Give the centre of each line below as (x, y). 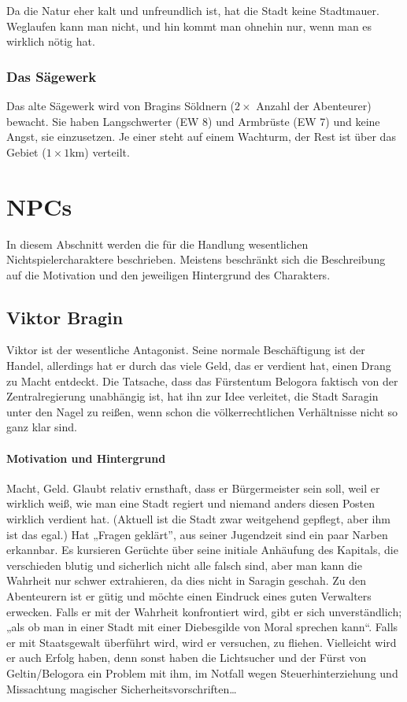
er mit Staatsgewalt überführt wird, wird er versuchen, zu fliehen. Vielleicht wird (202, 642)
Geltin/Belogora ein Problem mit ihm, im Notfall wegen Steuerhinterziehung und (202, 672)
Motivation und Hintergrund (86, 458)
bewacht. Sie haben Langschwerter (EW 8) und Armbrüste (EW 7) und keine (193, 121)
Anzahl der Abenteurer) (314, 105)
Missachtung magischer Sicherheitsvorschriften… (122, 688)
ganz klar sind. (42, 427)
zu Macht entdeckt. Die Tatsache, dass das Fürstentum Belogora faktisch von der (202, 381)
